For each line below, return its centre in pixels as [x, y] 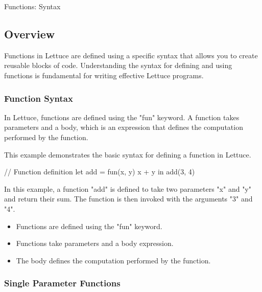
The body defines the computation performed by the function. [113, 260]
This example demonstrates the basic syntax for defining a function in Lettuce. [128, 154]
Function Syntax [39, 98]
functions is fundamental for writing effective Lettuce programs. [104, 75]
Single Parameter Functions [62, 283]
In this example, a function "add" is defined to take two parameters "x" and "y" [128, 188]
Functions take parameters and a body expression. [95, 243]
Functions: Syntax [32, 6]
